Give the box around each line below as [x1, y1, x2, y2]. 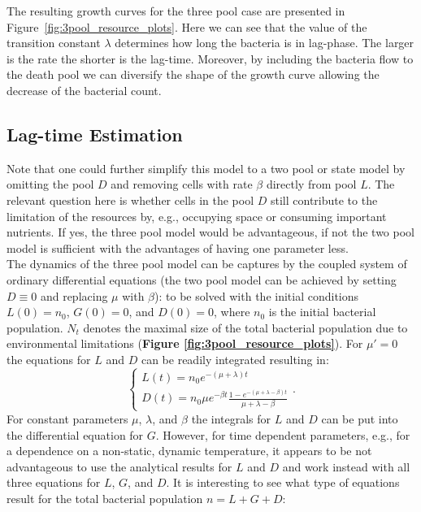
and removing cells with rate [111, 176, 253, 193]
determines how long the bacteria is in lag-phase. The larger [115, 34, 414, 51]
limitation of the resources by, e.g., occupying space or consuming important [7, 207, 387, 224]
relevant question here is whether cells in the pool [7, 191, 254, 208]
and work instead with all [282, 458, 410, 475]
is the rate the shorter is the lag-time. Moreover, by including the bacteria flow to [7, 50, 414, 67]
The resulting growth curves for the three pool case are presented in [7, 2, 345, 19]
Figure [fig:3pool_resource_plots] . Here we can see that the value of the [7, 18, 367, 35]
